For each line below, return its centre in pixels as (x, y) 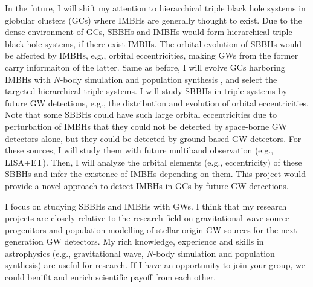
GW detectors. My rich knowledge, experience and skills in (155, 241)
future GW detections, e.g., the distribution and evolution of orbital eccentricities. (157, 102)
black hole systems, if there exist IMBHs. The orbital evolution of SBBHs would (153, 43)
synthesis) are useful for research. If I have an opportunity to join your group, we (155, 265)
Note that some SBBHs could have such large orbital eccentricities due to (141, 114)
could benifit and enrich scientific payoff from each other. (111, 277)
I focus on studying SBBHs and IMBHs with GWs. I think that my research (146, 206)
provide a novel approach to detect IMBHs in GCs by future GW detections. (147, 185)
